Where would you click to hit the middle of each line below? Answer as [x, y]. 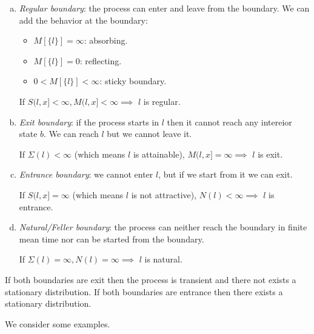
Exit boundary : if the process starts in [89, 122]
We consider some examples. [58, 323]
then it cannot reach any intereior [229, 122]
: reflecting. [101, 60]
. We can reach [71, 134]
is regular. [162, 101]
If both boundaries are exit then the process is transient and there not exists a [151, 279]
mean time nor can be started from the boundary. [112, 239]
